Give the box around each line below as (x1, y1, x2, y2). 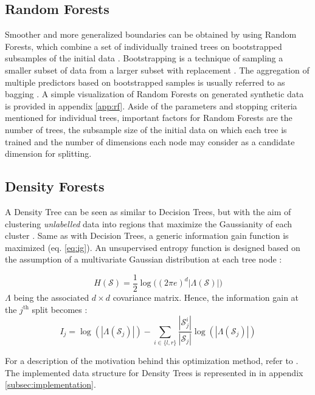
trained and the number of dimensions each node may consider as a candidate (5, 135, 295, 148)
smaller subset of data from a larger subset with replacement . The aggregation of (5, 63, 310, 76)
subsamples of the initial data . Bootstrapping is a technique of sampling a (5, 52, 283, 64)
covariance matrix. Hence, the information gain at (112, 290, 299, 303)
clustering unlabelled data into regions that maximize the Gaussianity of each (5, 217, 292, 230)
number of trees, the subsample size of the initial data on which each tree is (5, 123, 287, 136)
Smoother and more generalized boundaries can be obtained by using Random (5, 28, 297, 41)
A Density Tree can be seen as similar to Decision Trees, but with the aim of (5, 205, 291, 218)
